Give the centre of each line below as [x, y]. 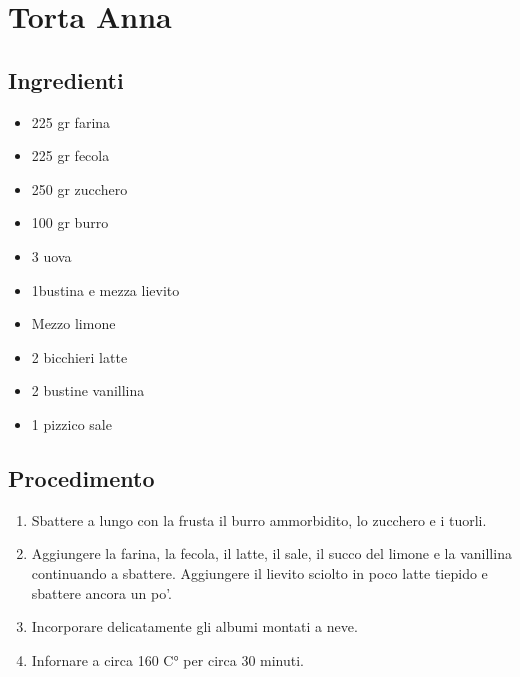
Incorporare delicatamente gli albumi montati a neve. [194, 626]
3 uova [51, 255]
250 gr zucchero [79, 188]
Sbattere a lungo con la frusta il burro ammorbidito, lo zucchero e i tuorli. [259, 519]
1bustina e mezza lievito [105, 289]
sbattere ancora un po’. [101, 592]
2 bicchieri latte [79, 356]
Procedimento [81, 477]
